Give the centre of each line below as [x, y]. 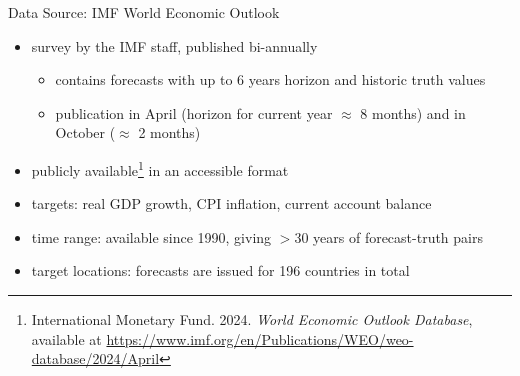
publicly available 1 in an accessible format [160, 168]
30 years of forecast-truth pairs [388, 236]
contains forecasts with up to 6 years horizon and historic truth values [270, 79]
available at [66, 338]
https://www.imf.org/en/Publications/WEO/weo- [260, 338]
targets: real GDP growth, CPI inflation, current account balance [231, 203]
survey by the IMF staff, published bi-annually [174, 45]
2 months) [169, 132]
